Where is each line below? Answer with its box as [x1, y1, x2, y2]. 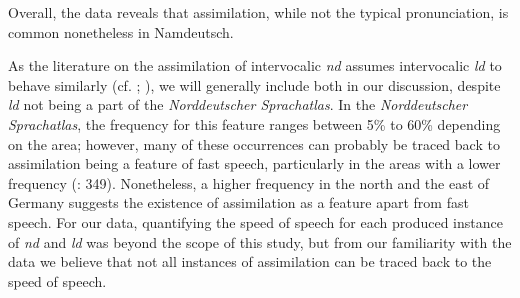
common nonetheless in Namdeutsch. [8, 21, 234, 42]
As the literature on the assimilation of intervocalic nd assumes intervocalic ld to [8, 55, 502, 76]
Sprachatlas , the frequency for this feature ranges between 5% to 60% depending [8, 113, 501, 134]
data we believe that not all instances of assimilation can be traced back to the [8, 251, 492, 272]
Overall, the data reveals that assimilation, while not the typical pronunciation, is [8, 2, 509, 22]
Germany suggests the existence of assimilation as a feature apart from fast [8, 192, 469, 213]
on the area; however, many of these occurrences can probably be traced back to [8, 133, 500, 154]
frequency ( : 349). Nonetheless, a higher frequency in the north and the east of [8, 172, 490, 193]
